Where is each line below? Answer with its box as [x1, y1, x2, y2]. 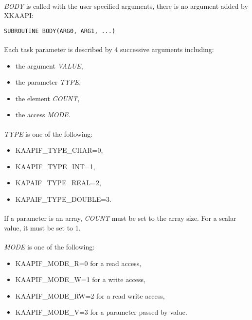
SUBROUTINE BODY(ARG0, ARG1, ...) [4, 27, 116, 35]
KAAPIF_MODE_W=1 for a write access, [15, 274, 145, 284]
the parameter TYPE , [15, 77, 81, 87]
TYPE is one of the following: [4, 128, 93, 139]
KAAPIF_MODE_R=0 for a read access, [15, 258, 142, 268]
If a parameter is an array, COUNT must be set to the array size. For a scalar [4, 213, 236, 223]
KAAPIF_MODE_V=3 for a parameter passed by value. [15, 307, 187, 317]
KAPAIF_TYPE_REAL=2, [15, 178, 101, 188]
